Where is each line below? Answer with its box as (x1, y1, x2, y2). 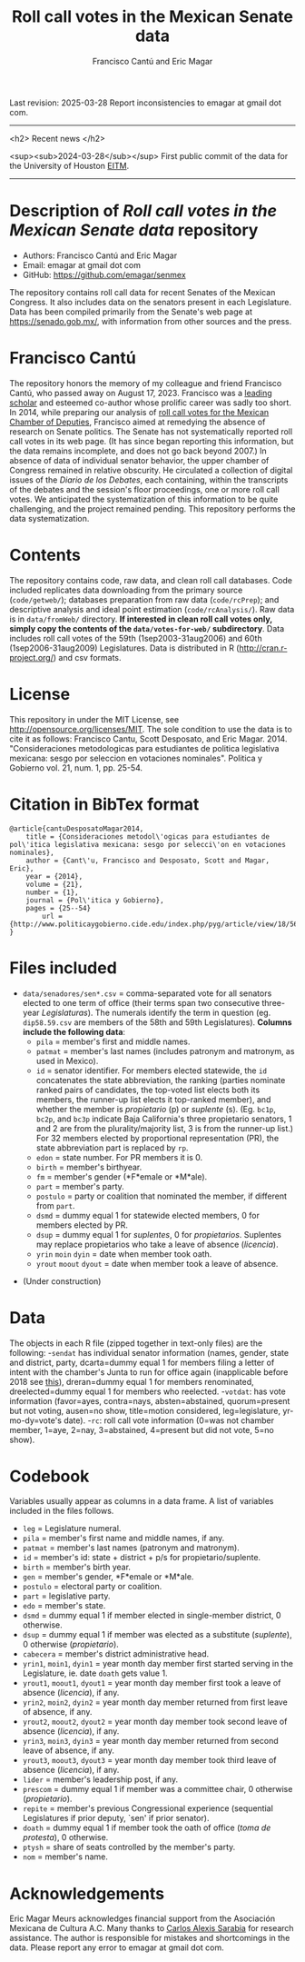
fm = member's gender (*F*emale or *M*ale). (35, 1170, 208, 1182)
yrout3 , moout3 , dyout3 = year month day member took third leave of (22, 1755, 277, 1766)
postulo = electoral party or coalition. (22, 1581, 162, 1592)
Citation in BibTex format (9, 793, 200, 814)
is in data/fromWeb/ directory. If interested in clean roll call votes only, (9, 613, 273, 624)
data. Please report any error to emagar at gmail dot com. (9, 1942, 224, 1953)
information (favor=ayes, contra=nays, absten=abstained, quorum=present (9, 1395, 290, 1406)
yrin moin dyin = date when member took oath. (35, 1248, 212, 1260)
